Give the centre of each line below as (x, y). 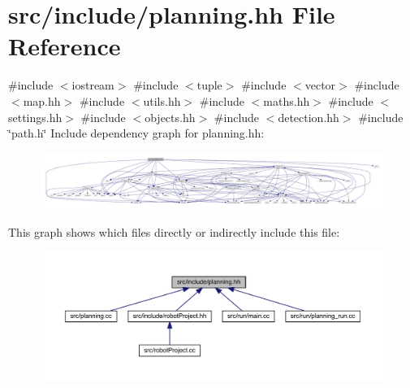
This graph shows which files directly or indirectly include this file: (174, 231)
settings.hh (35, 117)
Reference (65, 46)
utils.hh (162, 100)
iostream (93, 85)
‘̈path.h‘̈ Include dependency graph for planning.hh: (136, 133)
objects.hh (170, 117)
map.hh (42, 100)
